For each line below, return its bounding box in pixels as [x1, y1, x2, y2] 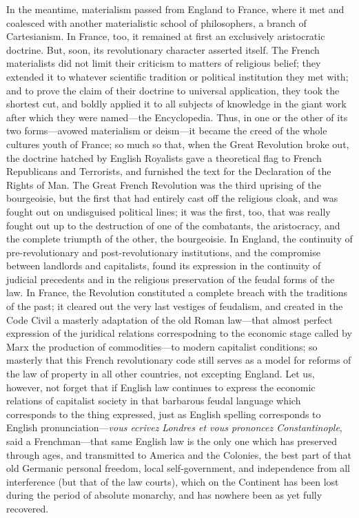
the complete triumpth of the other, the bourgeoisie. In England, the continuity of [6, 231, 353, 246]
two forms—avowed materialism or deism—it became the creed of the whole [6, 123, 327, 138]
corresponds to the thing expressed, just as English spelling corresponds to [6, 406, 321, 421]
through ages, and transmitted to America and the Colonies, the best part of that [6, 447, 351, 462]
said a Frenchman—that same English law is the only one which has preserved [6, 434, 338, 448]
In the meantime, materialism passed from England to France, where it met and [6, 2, 345, 16]
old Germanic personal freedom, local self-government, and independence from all [6, 461, 351, 475]
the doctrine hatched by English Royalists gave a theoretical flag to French [6, 150, 322, 165]
